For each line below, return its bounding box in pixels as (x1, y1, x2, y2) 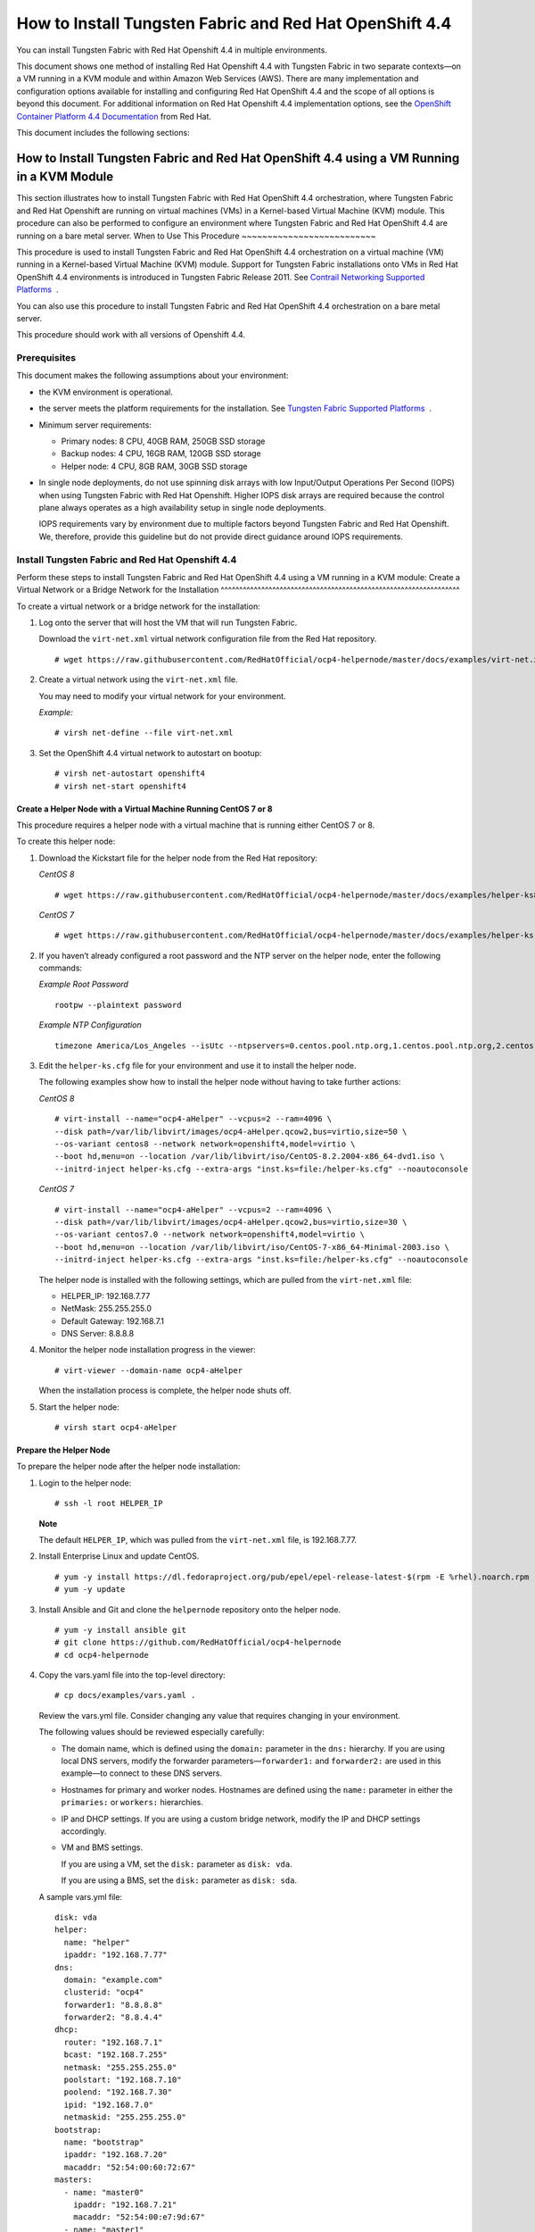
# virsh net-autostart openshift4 (54, 769, 205, 779)
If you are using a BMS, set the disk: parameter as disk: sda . (61, 1875, 298, 1886)
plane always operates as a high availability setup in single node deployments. (38, 502, 327, 512)
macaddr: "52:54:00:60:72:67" (63, 2161, 196, 2172)
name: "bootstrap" (63, 2136, 144, 2147)
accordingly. (61, 1826, 107, 1836)
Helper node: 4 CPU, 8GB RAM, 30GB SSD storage (61, 461, 248, 471)
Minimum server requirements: (38, 420, 152, 430)
